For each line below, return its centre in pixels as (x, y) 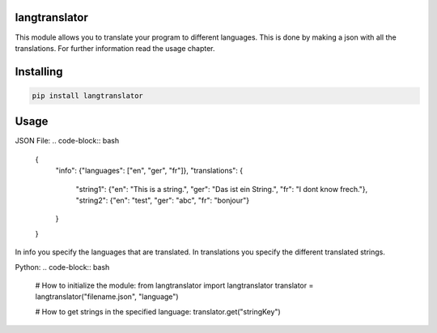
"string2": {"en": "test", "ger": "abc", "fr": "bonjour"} (163, 200)
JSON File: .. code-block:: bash (67, 141)
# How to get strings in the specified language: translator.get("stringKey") (158, 311)
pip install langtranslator (87, 96)
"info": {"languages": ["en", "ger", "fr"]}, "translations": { (149, 171)
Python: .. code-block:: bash (62, 267)
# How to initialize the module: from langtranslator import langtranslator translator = (174, 285)
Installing (39, 72)
